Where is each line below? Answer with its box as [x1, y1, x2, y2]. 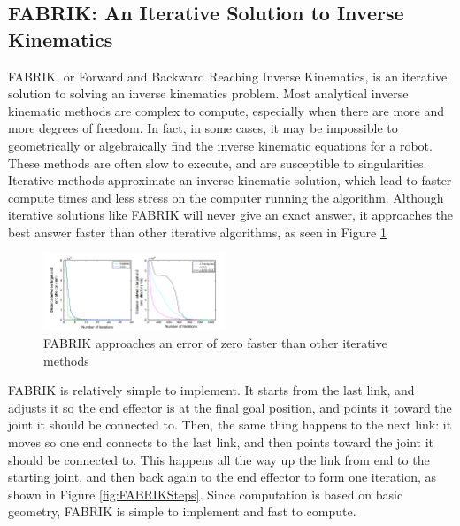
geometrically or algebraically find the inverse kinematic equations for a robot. [8, 135, 433, 154]
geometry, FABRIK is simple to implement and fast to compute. [8, 502, 356, 521]
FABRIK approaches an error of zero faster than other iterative [43, 334, 387, 352]
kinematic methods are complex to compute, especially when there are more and [8, 101, 444, 120]
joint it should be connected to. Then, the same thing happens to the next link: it [8, 415, 452, 434]
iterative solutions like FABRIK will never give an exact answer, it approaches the [8, 205, 454, 224]
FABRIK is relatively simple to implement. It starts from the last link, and [8, 381, 415, 399]
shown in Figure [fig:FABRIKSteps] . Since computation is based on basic [8, 484, 403, 503]
